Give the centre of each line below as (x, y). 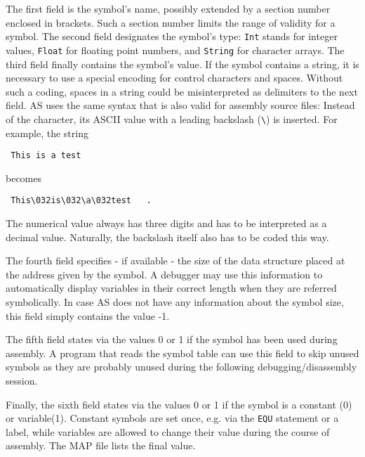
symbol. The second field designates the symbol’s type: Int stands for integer (172, 36)
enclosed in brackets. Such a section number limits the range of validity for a (171, 22)
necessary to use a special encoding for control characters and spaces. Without (174, 78)
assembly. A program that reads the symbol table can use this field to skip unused (182, 353)
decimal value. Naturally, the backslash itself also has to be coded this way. (167, 237)
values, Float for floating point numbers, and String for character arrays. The (175, 50)
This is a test (46, 156)
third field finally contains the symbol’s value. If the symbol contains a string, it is (182, 64)
